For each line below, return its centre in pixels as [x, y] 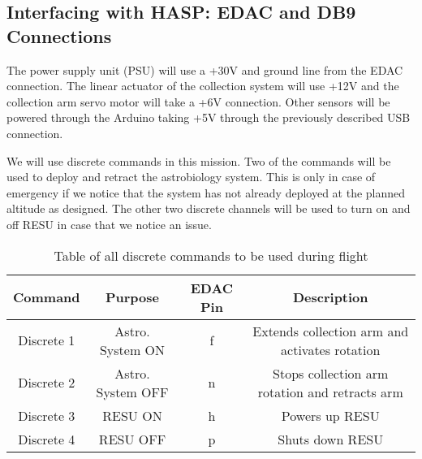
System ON [132, 349]
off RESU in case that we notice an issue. [109, 224]
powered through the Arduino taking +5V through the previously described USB [209, 117]
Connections [59, 35]
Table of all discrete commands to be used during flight [211, 255]
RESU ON [132, 415]
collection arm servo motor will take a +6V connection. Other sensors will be [198, 101]
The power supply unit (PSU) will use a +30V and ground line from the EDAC [205, 69]
